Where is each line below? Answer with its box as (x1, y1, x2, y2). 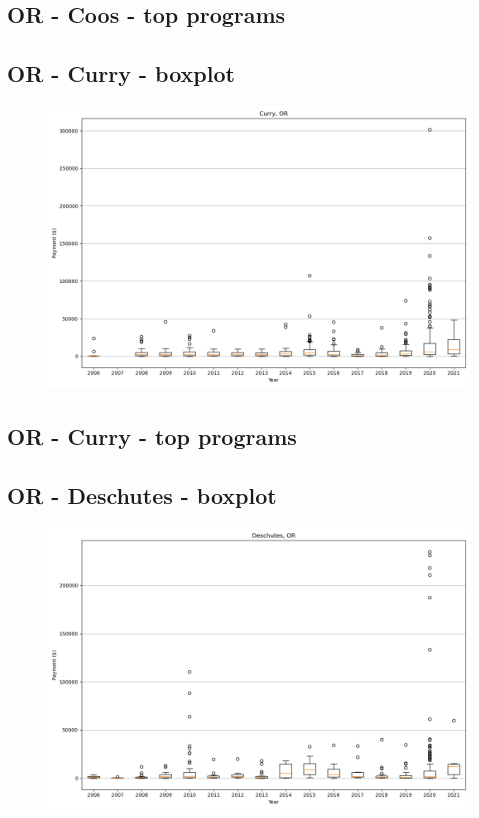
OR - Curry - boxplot (7, 58, 235, 89)
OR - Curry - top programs (7, 421, 297, 452)
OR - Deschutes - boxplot (7, 480, 277, 511)
